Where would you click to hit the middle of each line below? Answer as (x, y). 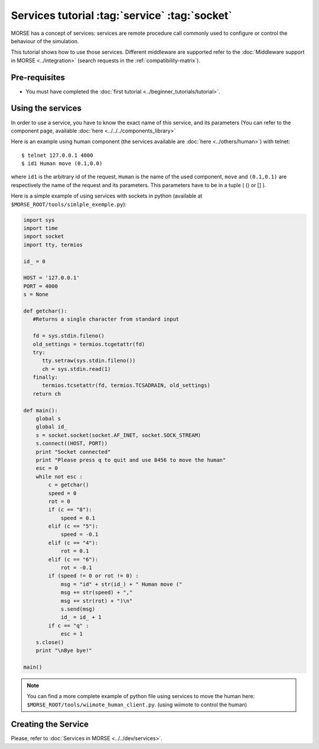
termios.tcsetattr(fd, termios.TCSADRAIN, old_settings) (126, 385)
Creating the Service (50, 724)
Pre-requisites (38, 77)
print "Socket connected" (73, 452)
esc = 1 (71, 634)
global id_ (51, 427)
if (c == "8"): (70, 510)
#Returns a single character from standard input (106, 319)
